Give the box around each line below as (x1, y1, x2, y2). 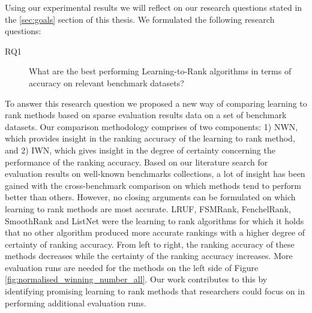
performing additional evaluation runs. (5, 296, 146, 309)
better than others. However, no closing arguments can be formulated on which (5, 191, 296, 203)
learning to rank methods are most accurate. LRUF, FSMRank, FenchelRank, (5, 202, 291, 215)
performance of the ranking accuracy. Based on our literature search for (5, 155, 268, 168)
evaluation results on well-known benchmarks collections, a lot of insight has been (5, 167, 305, 180)
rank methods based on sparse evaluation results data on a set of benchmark (5, 109, 287, 121)
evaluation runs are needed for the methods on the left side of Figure (5, 261, 259, 273)
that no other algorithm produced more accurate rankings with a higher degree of (5, 226, 305, 239)
